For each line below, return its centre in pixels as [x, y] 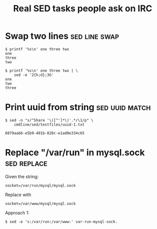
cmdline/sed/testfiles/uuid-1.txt [49, 125]
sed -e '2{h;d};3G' [34, 75]
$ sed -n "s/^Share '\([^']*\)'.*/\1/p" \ [49, 120]
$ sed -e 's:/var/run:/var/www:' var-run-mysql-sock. [62, 222]
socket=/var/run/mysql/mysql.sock [41, 185]
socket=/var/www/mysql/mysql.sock [41, 204]
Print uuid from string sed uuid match [78, 107]
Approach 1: [17, 213]
